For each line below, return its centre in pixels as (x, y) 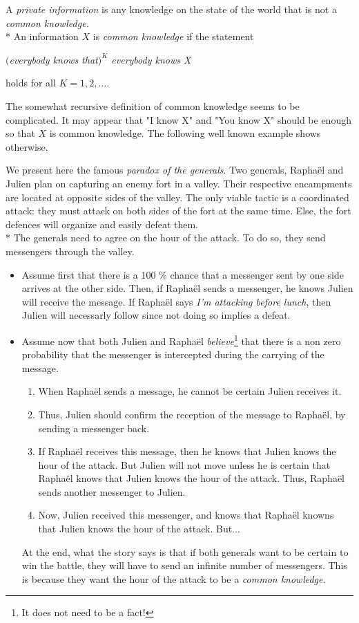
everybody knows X (151, 59)
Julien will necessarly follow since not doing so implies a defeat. (156, 315)
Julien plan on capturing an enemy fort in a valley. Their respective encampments (179, 183)
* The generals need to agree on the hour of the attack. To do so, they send (166, 238)
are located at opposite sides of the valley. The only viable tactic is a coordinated (177, 197)
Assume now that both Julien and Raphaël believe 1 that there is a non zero (181, 340)
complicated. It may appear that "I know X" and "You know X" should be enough (178, 119)
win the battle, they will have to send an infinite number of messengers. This (184, 565)
